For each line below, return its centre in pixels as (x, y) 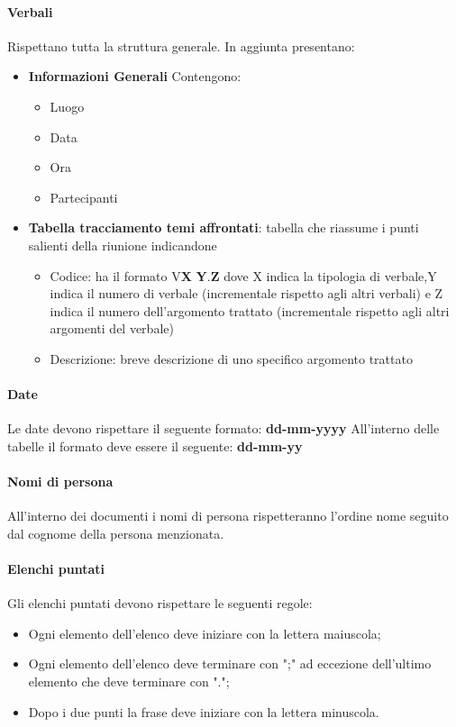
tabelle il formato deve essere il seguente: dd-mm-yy (155, 445)
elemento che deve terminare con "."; (129, 682)
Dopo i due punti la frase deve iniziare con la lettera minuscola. (204, 711)
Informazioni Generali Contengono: (135, 76)
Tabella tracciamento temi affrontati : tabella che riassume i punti (223, 227)
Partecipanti (84, 197)
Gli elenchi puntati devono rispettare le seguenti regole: (160, 603)
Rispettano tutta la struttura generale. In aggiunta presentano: (181, 45)
